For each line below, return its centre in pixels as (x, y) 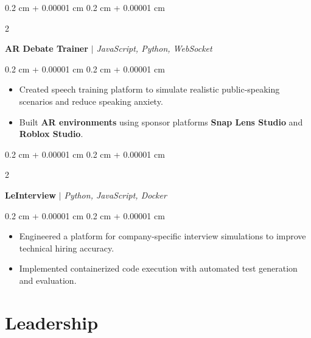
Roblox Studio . (51, 134)
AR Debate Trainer (47, 48)
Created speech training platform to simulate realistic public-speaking (149, 89)
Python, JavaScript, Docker (115, 195)
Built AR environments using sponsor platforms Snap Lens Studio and (161, 121)
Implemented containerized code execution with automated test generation (158, 268)
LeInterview (30, 195)
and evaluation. (48, 280)
